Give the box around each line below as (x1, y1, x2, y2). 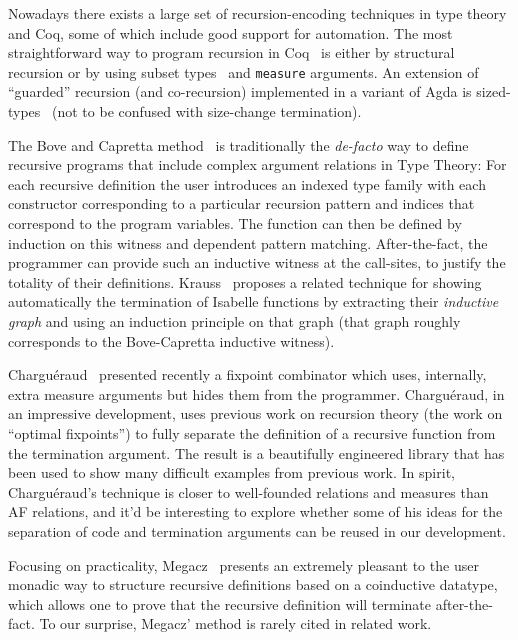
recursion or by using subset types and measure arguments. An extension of (8, 61, 479, 82)
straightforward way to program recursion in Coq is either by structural (8, 42, 455, 63)
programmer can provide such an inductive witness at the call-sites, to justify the (8, 252, 506, 273)
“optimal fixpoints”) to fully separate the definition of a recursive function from (8, 422, 496, 443)
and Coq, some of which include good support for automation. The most (8, 22, 453, 43)
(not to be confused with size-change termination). (52, 101, 362, 122)
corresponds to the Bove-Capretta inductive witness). (8, 330, 335, 351)
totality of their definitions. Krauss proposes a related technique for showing (8, 271, 482, 292)
